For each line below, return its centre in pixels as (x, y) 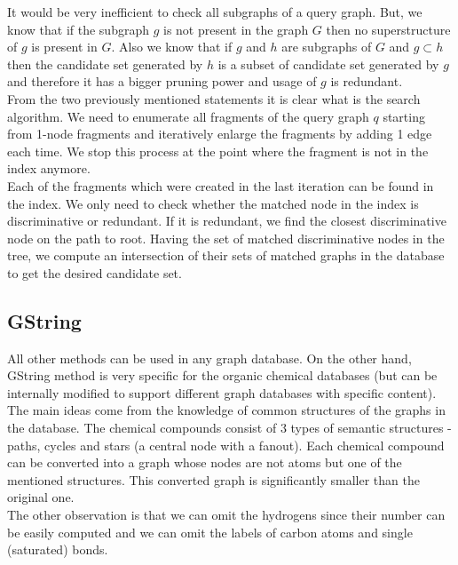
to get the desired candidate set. (95, 272)
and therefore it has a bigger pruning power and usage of (162, 81)
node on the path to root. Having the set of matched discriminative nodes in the (226, 238)
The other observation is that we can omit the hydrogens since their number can (226, 515)
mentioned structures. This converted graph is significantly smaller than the (213, 479)
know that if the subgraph (78, 29)
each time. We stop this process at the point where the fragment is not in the (218, 151)
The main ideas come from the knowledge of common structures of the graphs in (226, 410)
